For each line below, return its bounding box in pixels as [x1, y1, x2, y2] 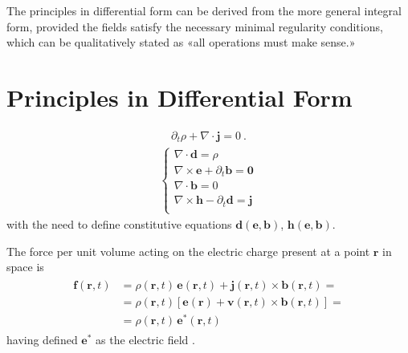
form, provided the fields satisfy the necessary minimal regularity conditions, [6, 18, 383, 34]
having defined [6, 331, 78, 347]
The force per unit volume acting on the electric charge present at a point [6, 242, 370, 259]
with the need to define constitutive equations [6, 215, 232, 232]
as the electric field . [96, 331, 195, 347]
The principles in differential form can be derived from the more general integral [6, 2, 402, 18]
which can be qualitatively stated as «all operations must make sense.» [6, 34, 356, 51]
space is [6, 258, 44, 275]
